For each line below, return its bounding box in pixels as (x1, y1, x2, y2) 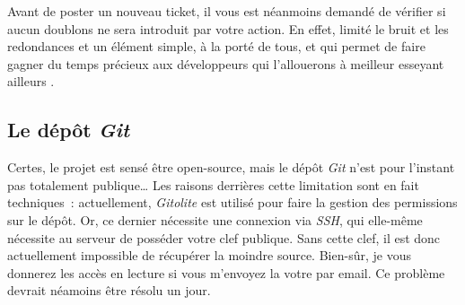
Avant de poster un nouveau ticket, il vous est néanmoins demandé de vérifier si (7, 2, 446, 20)
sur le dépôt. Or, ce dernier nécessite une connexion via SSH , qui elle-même (7, 210, 423, 229)
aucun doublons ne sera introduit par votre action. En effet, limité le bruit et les (7, 19, 449, 38)
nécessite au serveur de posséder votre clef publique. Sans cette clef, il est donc (7, 228, 441, 247)
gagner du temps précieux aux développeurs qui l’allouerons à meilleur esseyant (7, 54, 444, 73)
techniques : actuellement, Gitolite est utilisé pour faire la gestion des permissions (7, 193, 458, 212)
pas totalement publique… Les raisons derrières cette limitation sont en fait (7, 175, 419, 194)
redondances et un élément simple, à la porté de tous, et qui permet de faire (7, 37, 426, 56)
